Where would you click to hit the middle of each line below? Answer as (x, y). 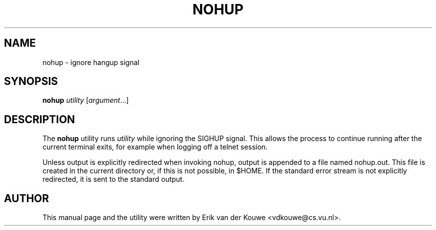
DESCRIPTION (40, 119)
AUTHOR (27, 198)
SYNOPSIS (31, 81)
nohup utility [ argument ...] (86, 100)
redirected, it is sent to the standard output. (113, 179)
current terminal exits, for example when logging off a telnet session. (155, 147)
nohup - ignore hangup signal (91, 62)
